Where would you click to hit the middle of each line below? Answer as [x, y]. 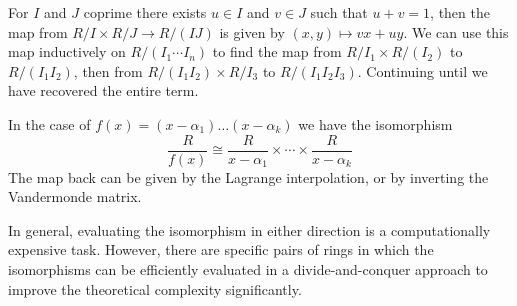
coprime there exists [145, 12]
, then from [108, 70]
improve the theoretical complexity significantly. [155, 288]
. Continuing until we [422, 70]
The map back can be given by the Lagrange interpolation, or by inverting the [248, 176]
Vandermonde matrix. [75, 196]
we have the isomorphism [375, 123]
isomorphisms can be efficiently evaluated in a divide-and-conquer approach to [248, 269]
